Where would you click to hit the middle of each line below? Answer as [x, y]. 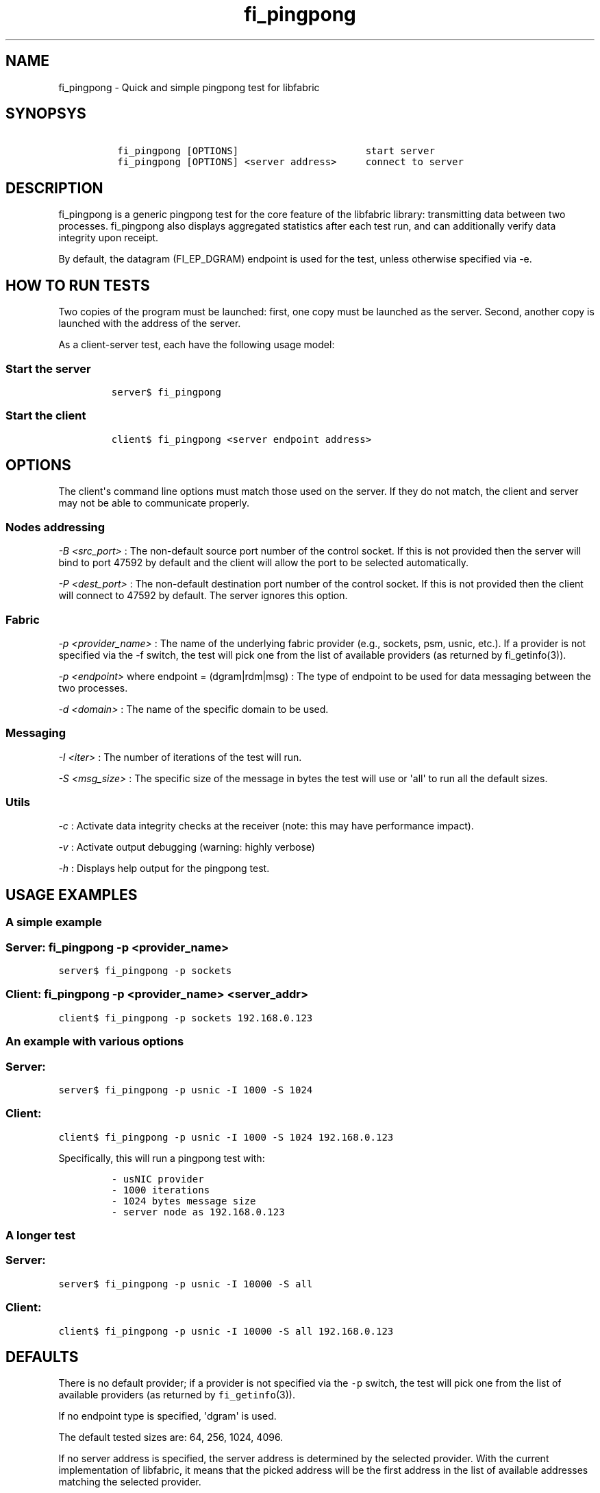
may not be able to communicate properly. [154, 503]
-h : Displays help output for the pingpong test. [164, 869]
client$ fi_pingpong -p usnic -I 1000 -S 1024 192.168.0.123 [226, 1137]
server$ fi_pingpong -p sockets [145, 971]
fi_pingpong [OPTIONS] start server [276, 151]
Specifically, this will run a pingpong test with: [162, 1158]
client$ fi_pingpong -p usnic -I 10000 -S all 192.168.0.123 [226, 1331]
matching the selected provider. [130, 1482]
